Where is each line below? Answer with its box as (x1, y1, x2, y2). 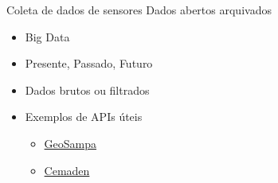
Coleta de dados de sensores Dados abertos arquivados (6, 2, 272, 18)
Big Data (25, 28, 70, 45)
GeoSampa (44, 134, 97, 151)
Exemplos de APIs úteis (25, 108, 143, 125)
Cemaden (44, 162, 90, 178)
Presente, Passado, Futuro (25, 55, 153, 72)
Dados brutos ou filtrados (25, 81, 150, 98)
